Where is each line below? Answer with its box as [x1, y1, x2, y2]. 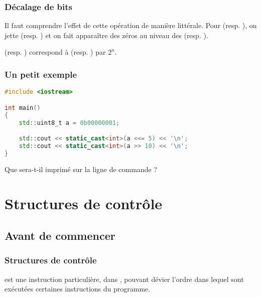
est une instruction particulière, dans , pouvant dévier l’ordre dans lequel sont [5, 273, 244, 284]
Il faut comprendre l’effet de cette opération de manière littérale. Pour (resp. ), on [5, 20, 257, 31]
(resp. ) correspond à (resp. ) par [5, 47, 106, 57]
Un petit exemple [5, 68, 77, 80]
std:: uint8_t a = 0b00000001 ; [19, 119, 120, 126]
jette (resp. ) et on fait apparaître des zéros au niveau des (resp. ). [5, 30, 208, 40]
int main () [5, 104, 41, 111]
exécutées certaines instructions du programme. [5, 283, 151, 294]
